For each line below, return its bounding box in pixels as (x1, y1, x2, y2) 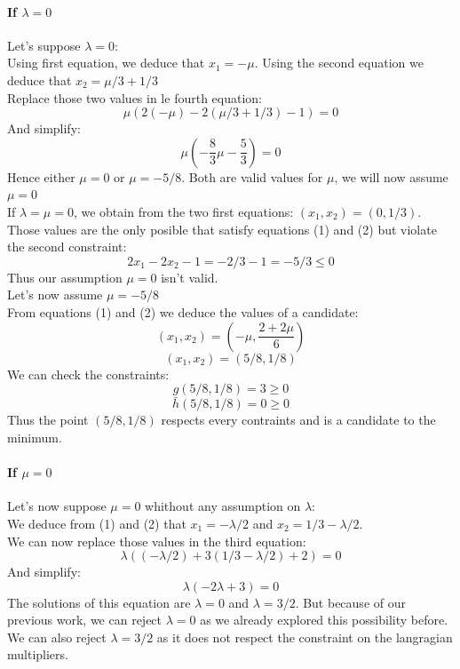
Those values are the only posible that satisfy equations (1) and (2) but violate (7, 219, 437, 238)
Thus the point (7, 410, 89, 429)
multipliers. (7, 645, 68, 664)
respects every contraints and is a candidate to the (161, 410, 436, 429)
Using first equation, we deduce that (7, 53, 205, 72)
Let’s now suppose (7, 497, 107, 515)
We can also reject (7, 627, 107, 646)
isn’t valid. (161, 267, 218, 286)
